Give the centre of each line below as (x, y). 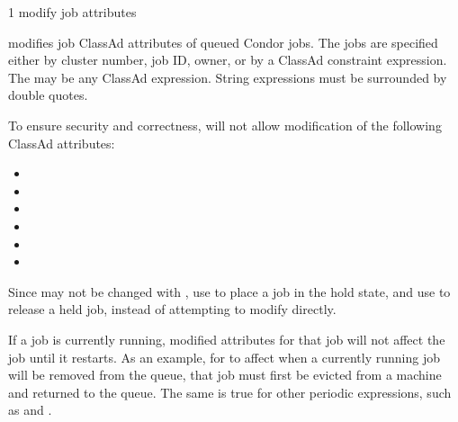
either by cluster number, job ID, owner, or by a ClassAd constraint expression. (228, 60)
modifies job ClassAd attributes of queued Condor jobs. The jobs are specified (223, 42)
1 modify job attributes (72, 12)
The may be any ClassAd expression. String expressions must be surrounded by (228, 77)
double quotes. (48, 95)
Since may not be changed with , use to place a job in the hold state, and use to (229, 291)
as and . (30, 410)
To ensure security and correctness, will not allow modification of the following (225, 125)
